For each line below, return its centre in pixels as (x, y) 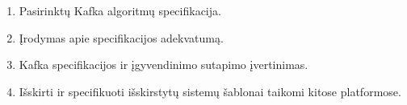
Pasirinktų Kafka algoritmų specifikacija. (120, 10)
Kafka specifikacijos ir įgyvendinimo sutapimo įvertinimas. (164, 65)
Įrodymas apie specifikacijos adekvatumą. (121, 37)
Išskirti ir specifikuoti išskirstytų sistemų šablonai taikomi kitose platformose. (210, 91)
